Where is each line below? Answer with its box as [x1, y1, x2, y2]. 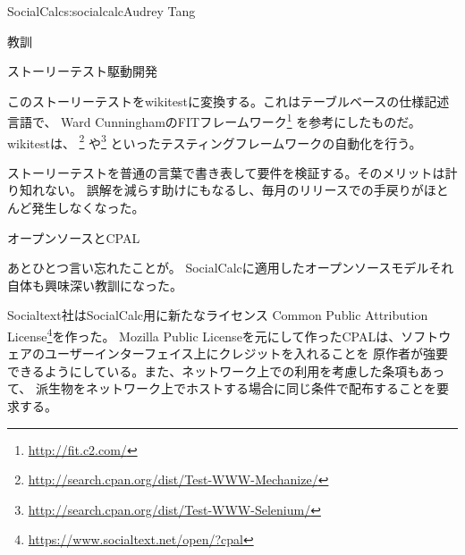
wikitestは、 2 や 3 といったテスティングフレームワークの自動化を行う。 [7, 130, 422, 152]
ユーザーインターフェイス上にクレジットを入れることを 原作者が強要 [44, 344, 449, 363]
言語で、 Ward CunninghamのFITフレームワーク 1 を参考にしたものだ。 [7, 110, 421, 131]
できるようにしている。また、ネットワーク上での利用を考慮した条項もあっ [7, 361, 445, 380]
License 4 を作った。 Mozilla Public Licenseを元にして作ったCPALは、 [7, 324, 402, 345]
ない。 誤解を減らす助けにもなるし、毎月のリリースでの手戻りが [44, 181, 424, 199]
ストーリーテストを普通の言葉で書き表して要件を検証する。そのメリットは [7, 163, 445, 181]
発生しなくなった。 [31, 198, 145, 217]
